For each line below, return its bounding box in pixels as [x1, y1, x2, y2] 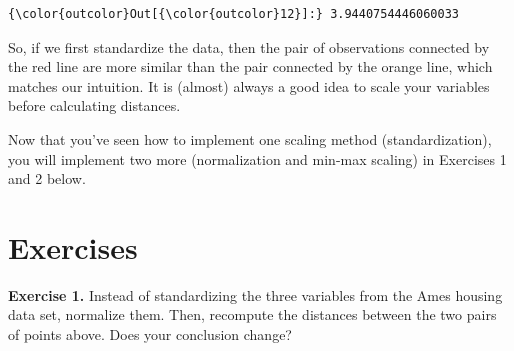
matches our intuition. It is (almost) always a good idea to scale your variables [8, 75, 490, 96]
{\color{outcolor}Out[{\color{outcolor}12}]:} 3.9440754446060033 [8, 7, 460, 21]
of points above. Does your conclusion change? [8, 324, 292, 345]
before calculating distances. [8, 95, 181, 116]
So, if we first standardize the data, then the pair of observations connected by [8, 36, 490, 57]
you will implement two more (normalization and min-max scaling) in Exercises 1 [8, 148, 507, 169]
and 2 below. [8, 168, 86, 189]
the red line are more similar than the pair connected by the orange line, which [8, 56, 493, 77]
